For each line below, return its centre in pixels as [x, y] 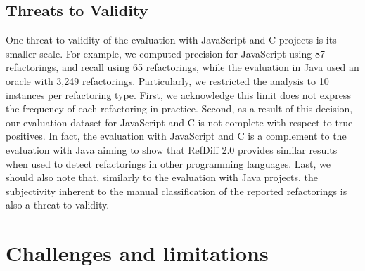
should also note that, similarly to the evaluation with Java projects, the [162, 177]
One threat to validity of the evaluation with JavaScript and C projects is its [171, 40]
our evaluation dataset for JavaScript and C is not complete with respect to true [179, 122]
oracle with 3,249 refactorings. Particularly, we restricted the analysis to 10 [167, 80]
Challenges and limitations [137, 253]
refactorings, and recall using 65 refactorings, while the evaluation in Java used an [182, 67]
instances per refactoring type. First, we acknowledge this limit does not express [178, 94]
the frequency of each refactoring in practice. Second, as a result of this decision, [179, 108]
